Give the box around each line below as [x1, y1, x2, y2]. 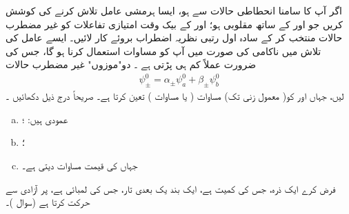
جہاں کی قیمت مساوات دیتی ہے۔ [21, 158, 138, 173]
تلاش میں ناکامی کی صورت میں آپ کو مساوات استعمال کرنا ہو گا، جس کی [6, 43, 321, 58]
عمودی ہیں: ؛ [21, 111, 68, 126]
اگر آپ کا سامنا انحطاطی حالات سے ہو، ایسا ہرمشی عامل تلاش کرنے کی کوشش [6, 3, 342, 17]
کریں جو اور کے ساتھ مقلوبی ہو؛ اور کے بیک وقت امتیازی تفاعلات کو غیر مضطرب [6, 17, 343, 31]
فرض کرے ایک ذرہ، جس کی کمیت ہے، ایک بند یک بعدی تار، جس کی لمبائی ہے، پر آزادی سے [6, 181, 336, 195]
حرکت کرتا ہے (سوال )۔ [6, 195, 90, 209]
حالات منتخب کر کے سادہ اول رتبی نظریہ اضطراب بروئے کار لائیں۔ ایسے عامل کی [6, 30, 343, 45]
